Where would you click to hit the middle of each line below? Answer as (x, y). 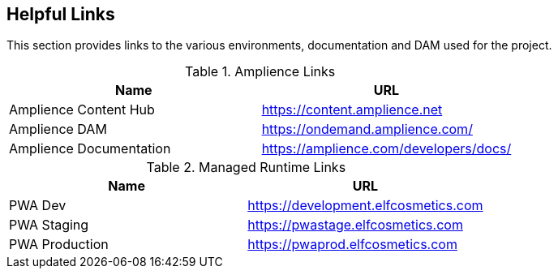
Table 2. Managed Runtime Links (246, 168)
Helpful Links (61, 14)
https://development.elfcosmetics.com (365, 206)
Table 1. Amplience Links (260, 72)
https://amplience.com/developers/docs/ (386, 149)
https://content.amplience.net (352, 110)
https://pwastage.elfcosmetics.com (355, 225)
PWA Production (59, 245)
